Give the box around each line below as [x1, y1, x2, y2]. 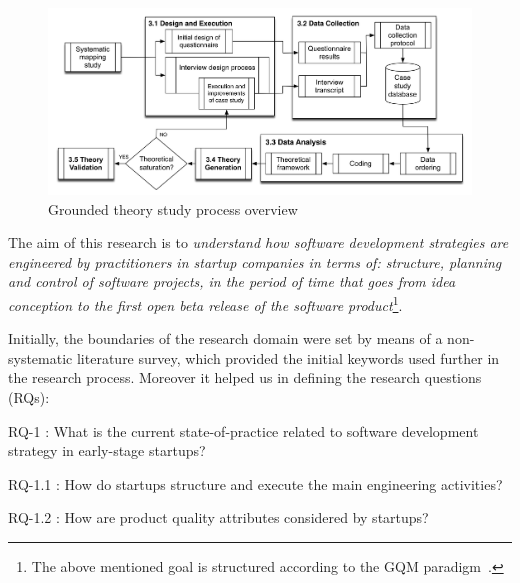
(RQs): [8, 386, 50, 407]
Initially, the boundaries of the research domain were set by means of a [8, 328, 443, 349]
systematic [8, 347, 73, 368]
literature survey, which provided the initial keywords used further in [76, 347, 500, 368]
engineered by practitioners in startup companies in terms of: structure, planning [8, 251, 502, 272]
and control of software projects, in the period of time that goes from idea [8, 271, 456, 292]
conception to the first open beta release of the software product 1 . [8, 291, 403, 315]
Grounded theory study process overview [48, 198, 298, 219]
